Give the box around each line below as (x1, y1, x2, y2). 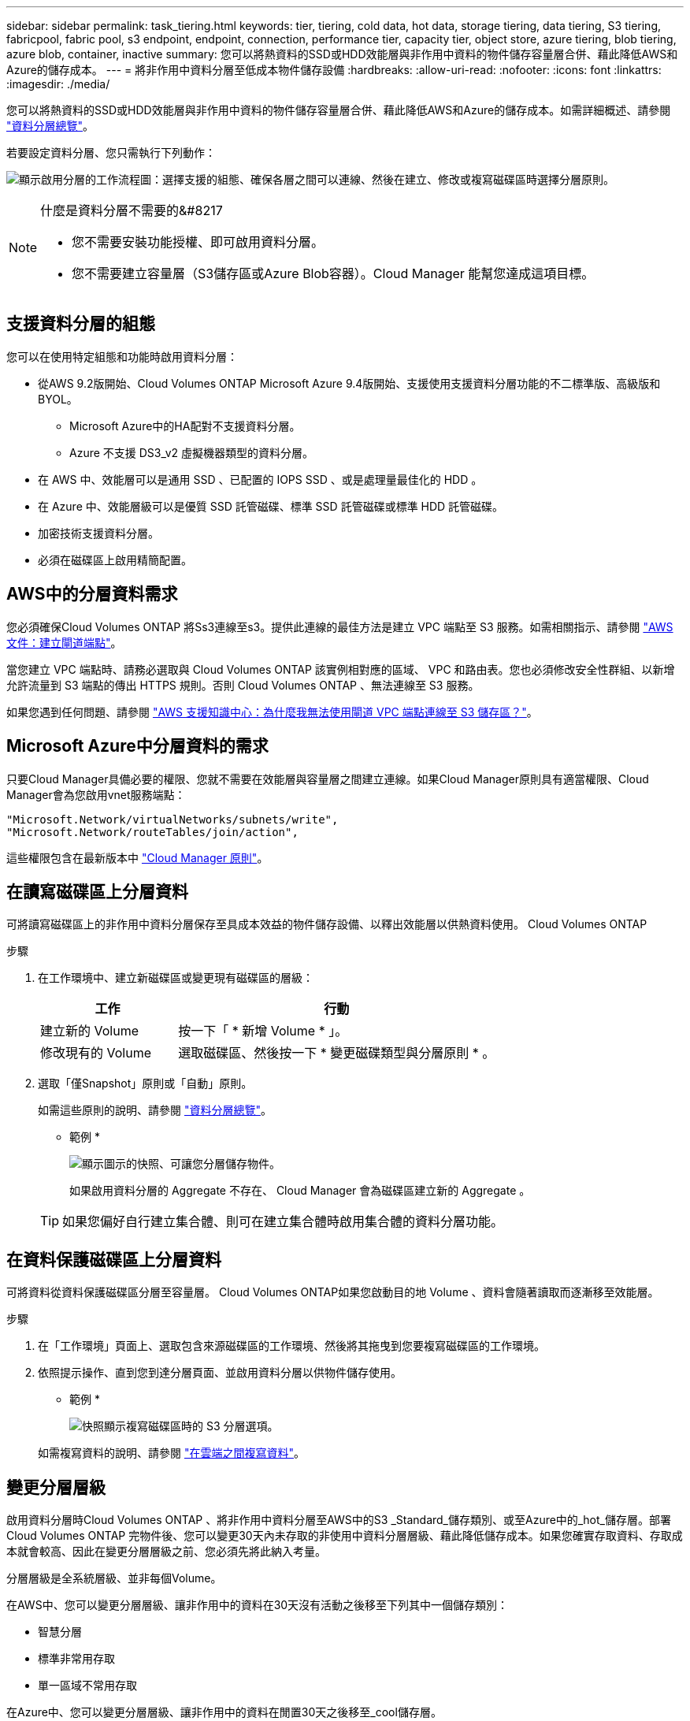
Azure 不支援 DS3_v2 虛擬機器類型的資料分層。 (69, 445, 314, 459)
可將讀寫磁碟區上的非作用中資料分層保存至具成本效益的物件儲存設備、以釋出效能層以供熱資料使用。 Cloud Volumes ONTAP (6, 917, 647, 931)
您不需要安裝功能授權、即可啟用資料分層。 (72, 234, 325, 250)
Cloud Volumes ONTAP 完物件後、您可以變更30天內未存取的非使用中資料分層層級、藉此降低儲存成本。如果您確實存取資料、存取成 (6, 1529, 683, 1543)
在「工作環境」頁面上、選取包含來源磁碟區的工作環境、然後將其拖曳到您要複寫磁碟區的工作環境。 (38, 1339, 545, 1353)
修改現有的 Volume (40, 1045, 152, 1061)
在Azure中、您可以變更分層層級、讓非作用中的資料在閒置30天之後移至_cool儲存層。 (6, 1705, 442, 1719)
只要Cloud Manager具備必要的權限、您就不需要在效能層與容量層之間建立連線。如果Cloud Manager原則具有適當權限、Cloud (6, 771, 649, 786)
